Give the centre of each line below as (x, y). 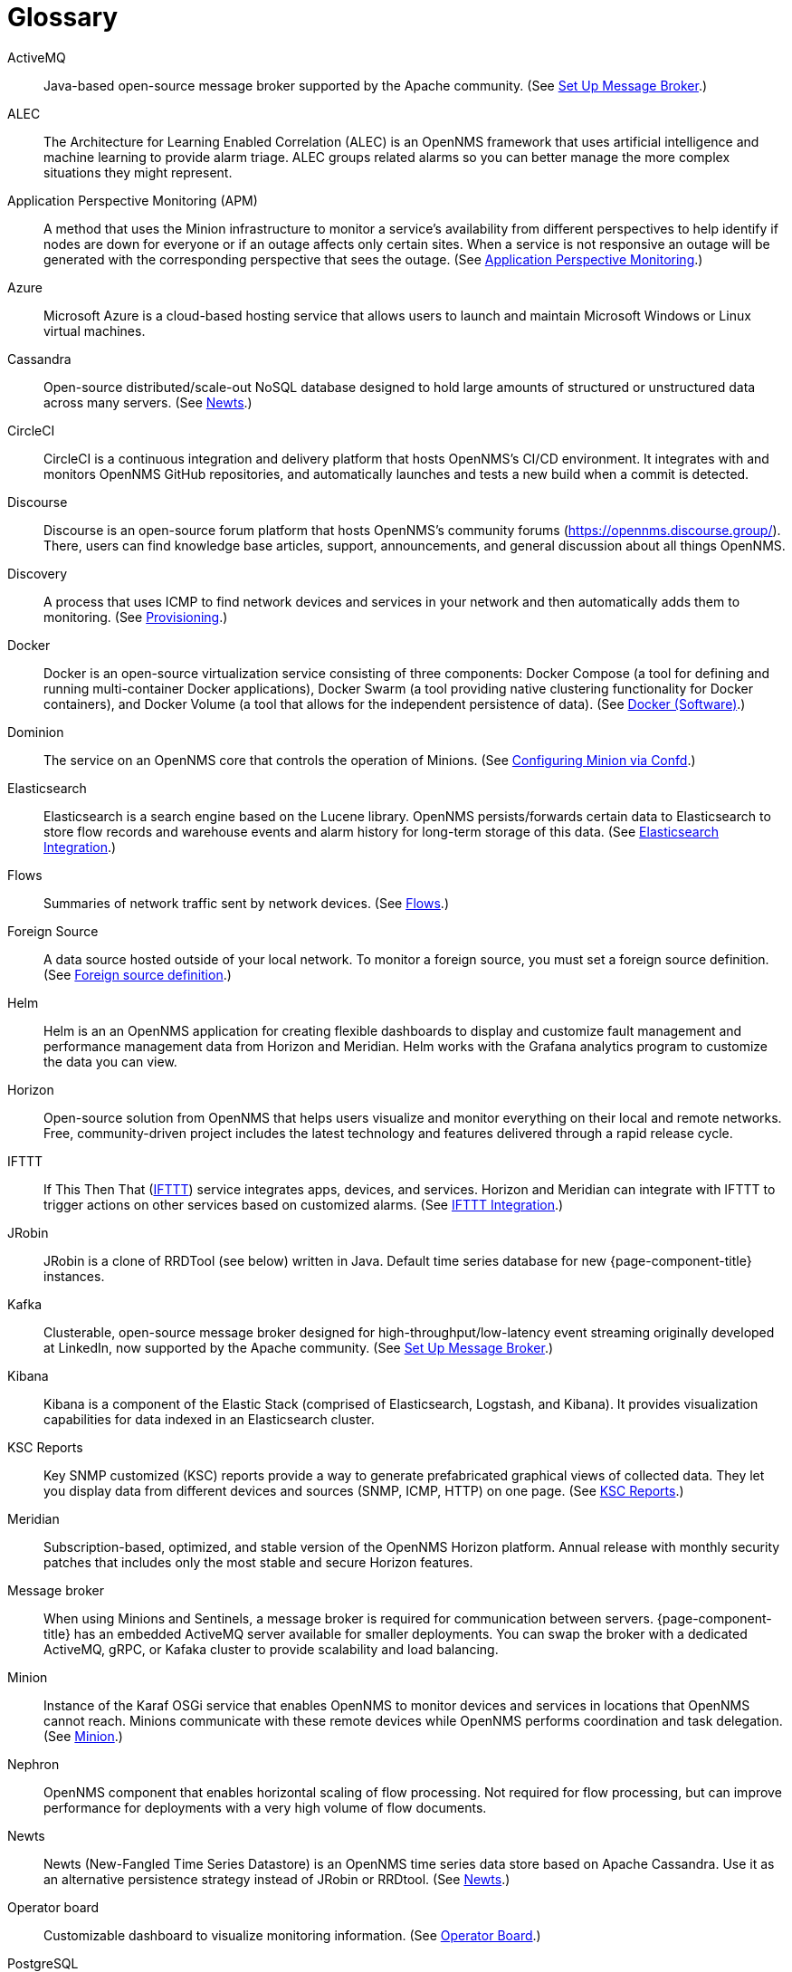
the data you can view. (110, 1061)
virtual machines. (95, 330)
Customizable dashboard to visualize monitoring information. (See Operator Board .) (292, 1935)
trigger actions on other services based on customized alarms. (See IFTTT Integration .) (304, 1204)
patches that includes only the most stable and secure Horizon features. (258, 1562)
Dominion (36, 732)
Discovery (38, 573)
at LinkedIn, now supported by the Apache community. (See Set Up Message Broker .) (299, 1347)
